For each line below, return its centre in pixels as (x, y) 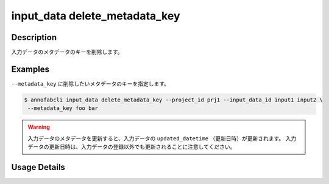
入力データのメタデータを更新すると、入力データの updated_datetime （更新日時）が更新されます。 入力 (162, 138)
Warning (39, 127)
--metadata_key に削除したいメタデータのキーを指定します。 (90, 83)
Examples (30, 69)
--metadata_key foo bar (63, 108)
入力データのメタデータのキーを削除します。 (67, 52)
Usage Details (38, 167)
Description (34, 37)
